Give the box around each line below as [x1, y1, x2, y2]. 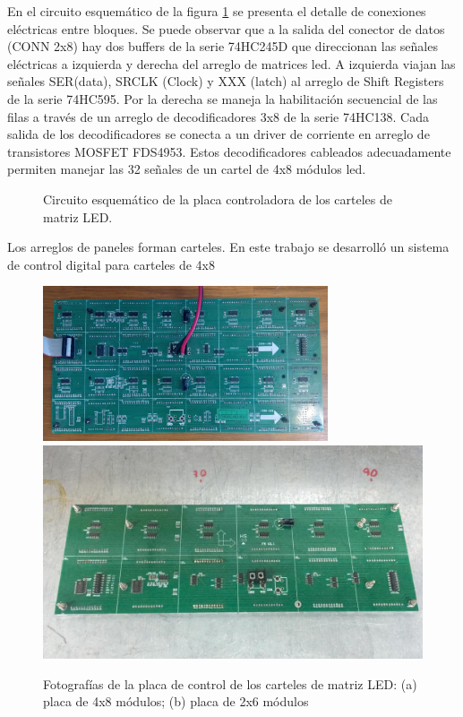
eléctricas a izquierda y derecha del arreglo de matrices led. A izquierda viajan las [7, 54, 456, 73]
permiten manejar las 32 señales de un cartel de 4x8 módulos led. [7, 160, 366, 178]
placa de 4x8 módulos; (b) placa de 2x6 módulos [43, 692, 309, 711]
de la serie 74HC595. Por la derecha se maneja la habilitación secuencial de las [7, 89, 438, 108]
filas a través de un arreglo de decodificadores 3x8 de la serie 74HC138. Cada [7, 107, 430, 125]
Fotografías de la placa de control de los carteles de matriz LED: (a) [43, 674, 417, 693]
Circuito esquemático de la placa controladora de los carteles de [43, 189, 393, 208]
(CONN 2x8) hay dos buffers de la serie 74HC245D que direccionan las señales [7, 37, 438, 56]
